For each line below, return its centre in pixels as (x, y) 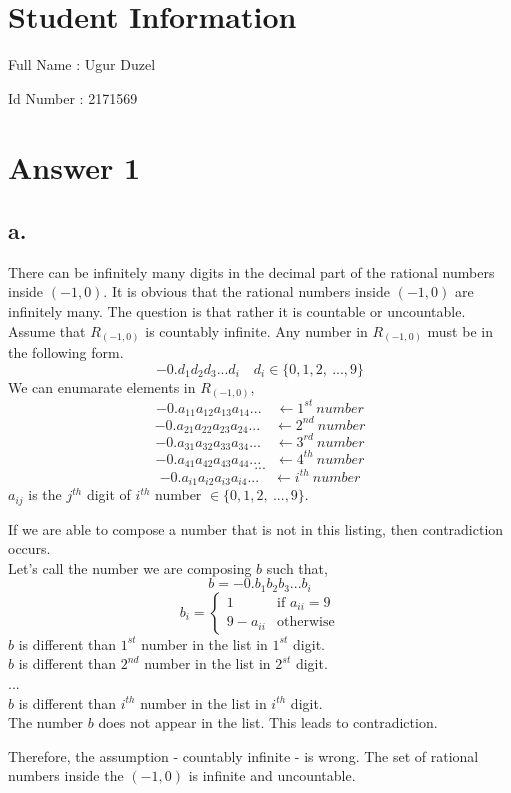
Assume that (47, 330)
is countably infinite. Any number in (256, 330)
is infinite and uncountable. (272, 775)
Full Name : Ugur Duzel (82, 64)
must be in (460, 330)
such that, (297, 567)
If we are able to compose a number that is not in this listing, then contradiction (256, 528)
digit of (108, 494)
